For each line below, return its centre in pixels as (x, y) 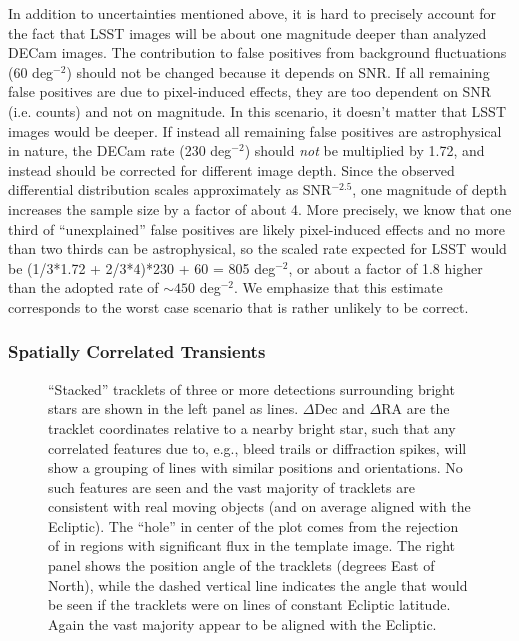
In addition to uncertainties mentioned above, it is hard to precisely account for (252, 13)
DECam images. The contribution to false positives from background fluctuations (257, 52)
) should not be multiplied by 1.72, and (364, 150)
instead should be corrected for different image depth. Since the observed (231, 169)
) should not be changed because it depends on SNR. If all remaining (278, 71)
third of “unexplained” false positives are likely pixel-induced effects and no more (257, 228)
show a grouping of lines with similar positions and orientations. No (255, 467)
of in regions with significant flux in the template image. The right (252, 545)
